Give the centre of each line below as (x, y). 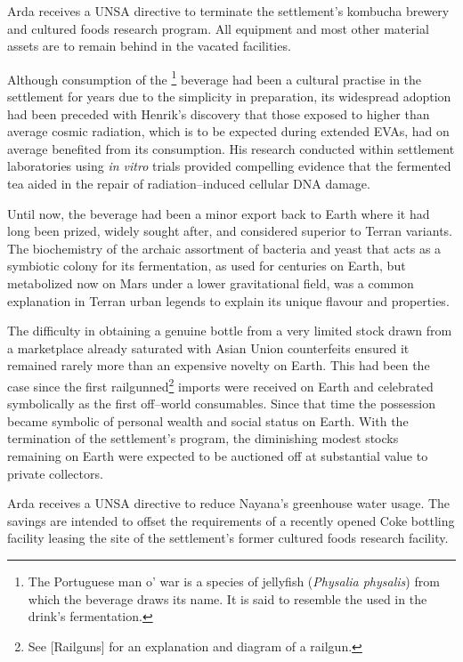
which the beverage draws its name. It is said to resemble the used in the (227, 598)
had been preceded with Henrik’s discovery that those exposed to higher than (219, 113)
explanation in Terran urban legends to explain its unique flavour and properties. (228, 300)
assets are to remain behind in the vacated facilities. (149, 46)
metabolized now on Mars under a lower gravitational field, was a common (211, 283)
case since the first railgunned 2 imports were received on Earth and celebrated (220, 384)
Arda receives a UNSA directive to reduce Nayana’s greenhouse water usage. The (229, 503)
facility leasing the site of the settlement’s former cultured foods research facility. (228, 538)
